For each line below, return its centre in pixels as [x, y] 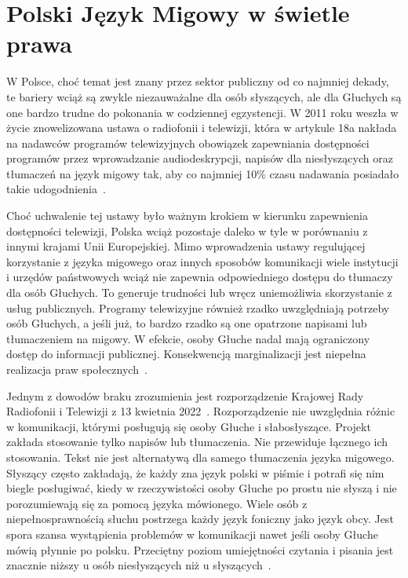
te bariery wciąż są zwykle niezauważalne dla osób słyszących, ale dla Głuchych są [204, 96]
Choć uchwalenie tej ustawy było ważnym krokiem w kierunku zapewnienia [188, 216]
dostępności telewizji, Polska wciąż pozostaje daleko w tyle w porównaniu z [187, 230]
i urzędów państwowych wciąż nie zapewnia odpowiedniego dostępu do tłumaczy [200, 277]
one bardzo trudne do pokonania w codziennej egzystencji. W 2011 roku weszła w [202, 112]
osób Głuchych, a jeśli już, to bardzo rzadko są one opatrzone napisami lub [187, 323]
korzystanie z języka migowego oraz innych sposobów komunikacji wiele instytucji [202, 261]
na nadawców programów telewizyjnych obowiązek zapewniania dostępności [188, 143]
